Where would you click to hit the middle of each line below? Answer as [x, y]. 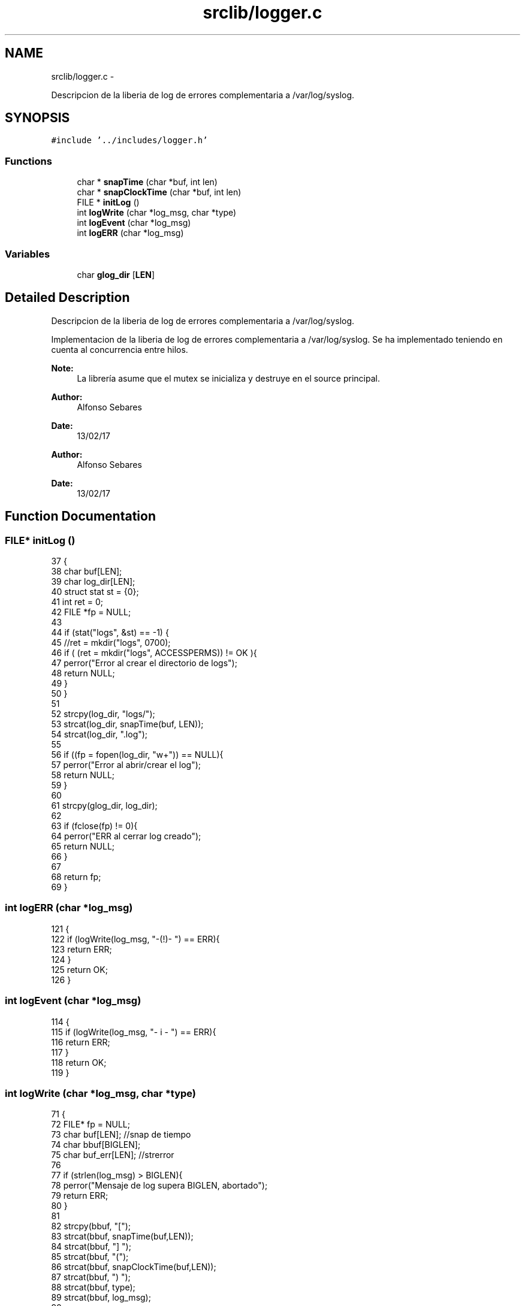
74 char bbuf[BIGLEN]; [96, 1145]
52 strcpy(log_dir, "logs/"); [103, 714]
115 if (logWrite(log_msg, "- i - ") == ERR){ [134, 1032]
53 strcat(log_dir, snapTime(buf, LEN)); [127, 724]
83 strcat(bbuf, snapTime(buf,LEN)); [122, 1237]
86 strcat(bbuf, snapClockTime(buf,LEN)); [134, 1267]
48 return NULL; [83, 673]
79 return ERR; [80, 1196]
